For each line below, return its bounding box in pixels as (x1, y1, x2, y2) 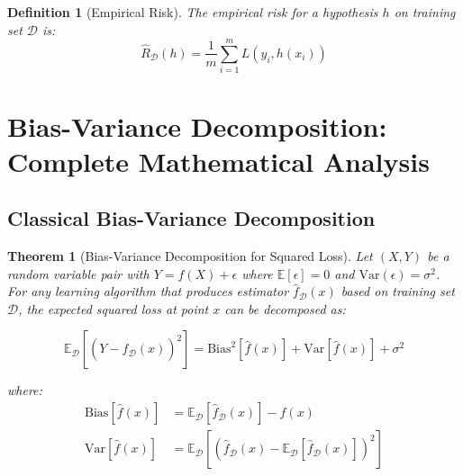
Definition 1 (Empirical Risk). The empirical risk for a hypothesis (7, 3, 378, 21)
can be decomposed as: (224, 299, 346, 318)
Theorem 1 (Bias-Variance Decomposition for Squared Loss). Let (7, 247, 373, 265)
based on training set (340, 282, 455, 301)
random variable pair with (7, 264, 150, 283)
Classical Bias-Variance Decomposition (7, 204, 376, 232)
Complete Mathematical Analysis (7, 142, 430, 179)
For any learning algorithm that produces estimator (7, 282, 289, 301)
